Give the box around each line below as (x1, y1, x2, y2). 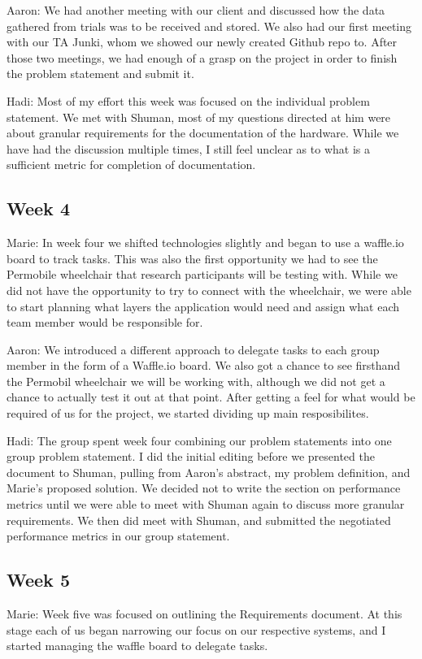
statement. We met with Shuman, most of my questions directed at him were (7, 108, 391, 125)
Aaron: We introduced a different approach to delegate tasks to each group (7, 340, 380, 358)
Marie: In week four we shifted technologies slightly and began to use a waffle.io (7, 234, 404, 251)
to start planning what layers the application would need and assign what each (7, 297, 400, 314)
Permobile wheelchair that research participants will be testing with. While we (7, 266, 398, 283)
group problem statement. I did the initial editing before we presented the (7, 448, 375, 465)
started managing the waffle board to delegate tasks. (7, 637, 268, 654)
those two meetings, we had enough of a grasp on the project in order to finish (7, 49, 398, 66)
